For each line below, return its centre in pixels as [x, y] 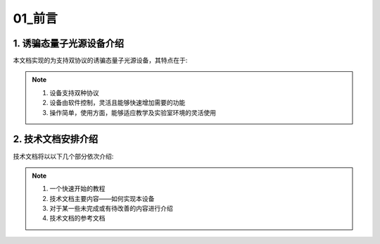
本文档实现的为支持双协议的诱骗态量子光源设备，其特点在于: [100, 61]
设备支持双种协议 [74, 92]
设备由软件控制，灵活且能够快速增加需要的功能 [118, 103]
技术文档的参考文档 [77, 218]
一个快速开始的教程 [77, 189]
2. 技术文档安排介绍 [56, 139]
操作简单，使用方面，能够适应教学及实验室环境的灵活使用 [133, 112]
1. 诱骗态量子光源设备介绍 [69, 43]
